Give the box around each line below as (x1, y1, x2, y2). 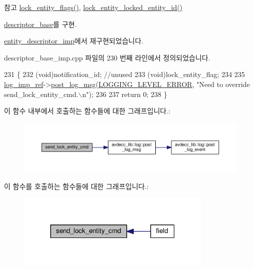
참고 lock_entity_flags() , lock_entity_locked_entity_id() (4, 2, 183, 12)
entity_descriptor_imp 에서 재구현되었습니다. (4, 35, 143, 46)
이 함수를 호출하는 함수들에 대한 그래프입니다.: (4, 180, 149, 191)
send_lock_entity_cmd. (4, 88, 79, 99)
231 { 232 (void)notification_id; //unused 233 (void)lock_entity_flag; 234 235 (4, 69, 245, 79)
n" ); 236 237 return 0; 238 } (82, 88, 167, 99)
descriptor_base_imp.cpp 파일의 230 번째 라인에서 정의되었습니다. (4, 52, 210, 62)
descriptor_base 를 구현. (4, 18, 77, 29)
